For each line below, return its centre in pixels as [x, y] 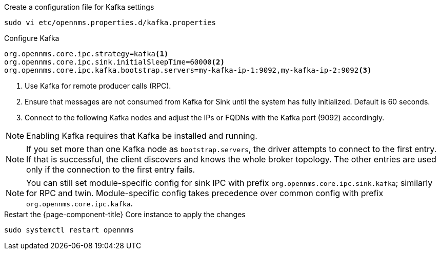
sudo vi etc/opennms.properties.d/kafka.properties [110, 23]
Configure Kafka [32, 38]
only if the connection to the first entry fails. [111, 170]
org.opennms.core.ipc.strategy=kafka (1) [86, 54]
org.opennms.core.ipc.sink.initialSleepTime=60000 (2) [114, 62]
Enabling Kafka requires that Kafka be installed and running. [142, 136]
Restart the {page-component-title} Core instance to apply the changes [125, 214]
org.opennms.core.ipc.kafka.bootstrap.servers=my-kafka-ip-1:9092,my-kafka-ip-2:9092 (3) [188, 70]
